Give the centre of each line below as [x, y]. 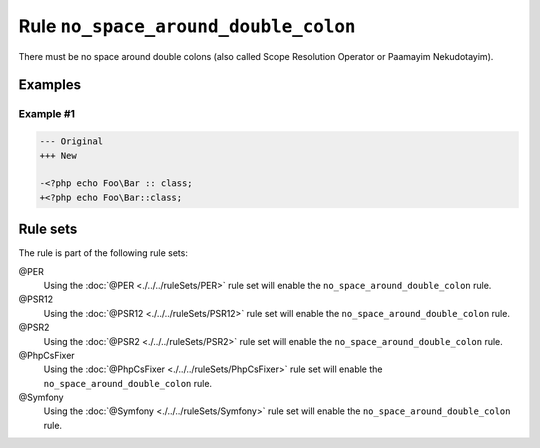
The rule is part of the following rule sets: [103, 253]
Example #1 [46, 114]
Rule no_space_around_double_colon [187, 26]
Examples [50, 85]
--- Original [71, 141]
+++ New [58, 155]
